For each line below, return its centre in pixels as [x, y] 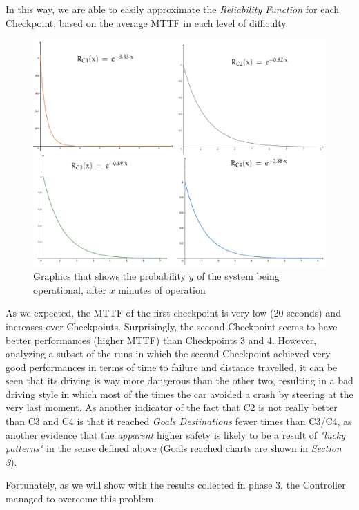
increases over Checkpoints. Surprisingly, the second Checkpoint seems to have [172, 326]
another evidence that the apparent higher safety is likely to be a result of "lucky [176, 434]
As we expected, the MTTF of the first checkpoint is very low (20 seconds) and [173, 313]
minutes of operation [162, 289]
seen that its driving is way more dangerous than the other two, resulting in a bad [179, 380]
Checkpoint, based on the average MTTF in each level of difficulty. [147, 22]
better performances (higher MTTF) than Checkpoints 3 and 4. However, [161, 340]
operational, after [70, 289]
